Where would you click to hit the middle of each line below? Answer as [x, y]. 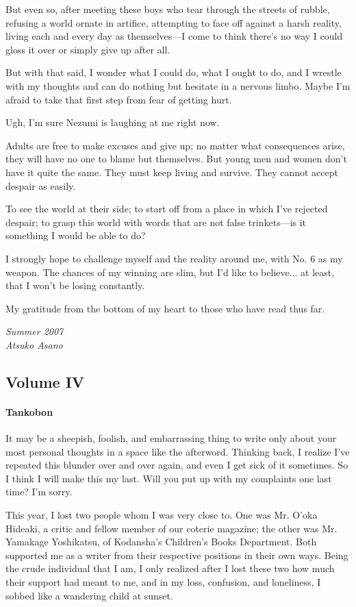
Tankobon [29, 411]
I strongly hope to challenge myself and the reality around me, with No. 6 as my [174, 258]
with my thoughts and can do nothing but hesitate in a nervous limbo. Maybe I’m [178, 85]
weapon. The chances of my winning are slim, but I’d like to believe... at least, [170, 272]
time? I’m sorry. [39, 492]
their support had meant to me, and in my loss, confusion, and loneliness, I [163, 581]
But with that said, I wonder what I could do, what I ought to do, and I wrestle [174, 72]
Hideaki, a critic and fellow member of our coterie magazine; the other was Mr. [171, 528]
